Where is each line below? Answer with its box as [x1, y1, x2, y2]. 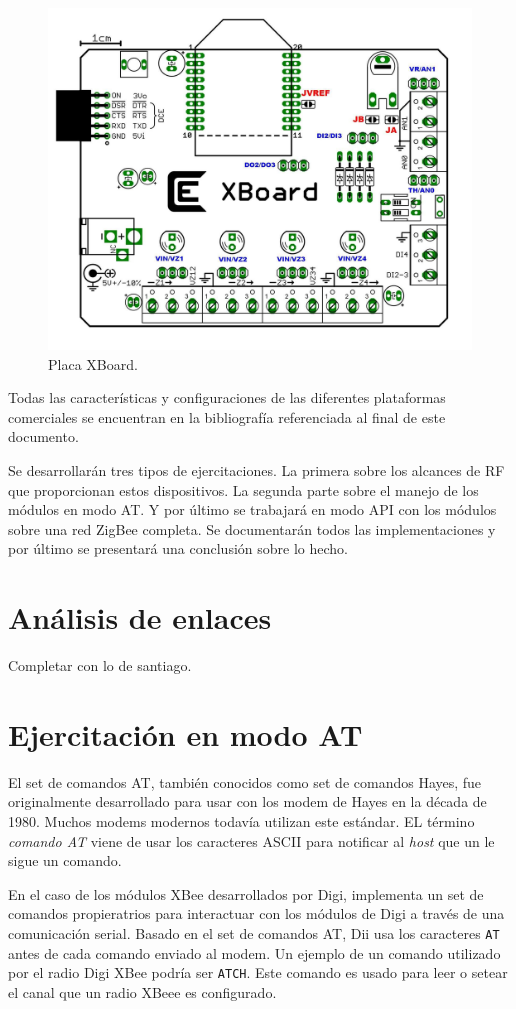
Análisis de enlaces [8, 597, 272, 638]
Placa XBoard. [48, 353, 138, 374]
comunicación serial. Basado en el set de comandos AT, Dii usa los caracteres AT [8, 922, 500, 943]
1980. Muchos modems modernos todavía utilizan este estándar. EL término [8, 810, 475, 831]
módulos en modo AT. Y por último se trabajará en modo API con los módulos [8, 499, 497, 520]
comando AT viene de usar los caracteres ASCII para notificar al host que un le [8, 830, 495, 851]
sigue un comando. [8, 850, 122, 871]
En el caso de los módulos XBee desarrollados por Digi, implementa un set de [8, 883, 484, 904]
